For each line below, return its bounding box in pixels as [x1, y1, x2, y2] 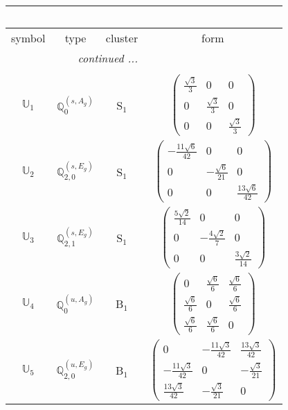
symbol [11, 30, 46, 46]
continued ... [78, 50, 138, 66]
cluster [105, 30, 138, 46]
